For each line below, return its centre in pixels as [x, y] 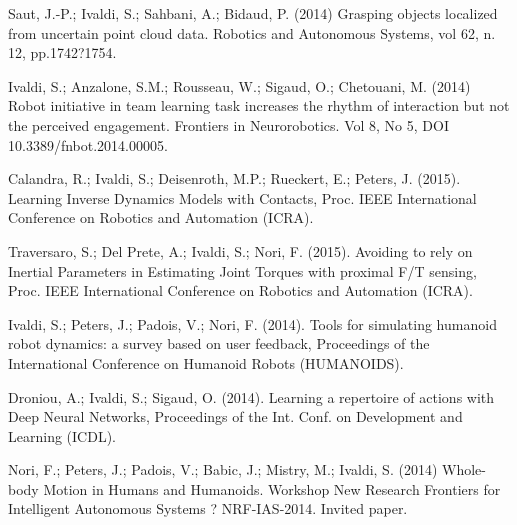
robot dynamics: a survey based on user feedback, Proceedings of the [219, 343]
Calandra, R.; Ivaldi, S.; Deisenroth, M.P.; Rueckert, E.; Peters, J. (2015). [234, 178]
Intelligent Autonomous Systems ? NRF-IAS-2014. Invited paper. [208, 508]
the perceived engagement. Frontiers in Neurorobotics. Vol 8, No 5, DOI [228, 124]
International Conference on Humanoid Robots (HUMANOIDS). [206, 362]
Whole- [463, 469]
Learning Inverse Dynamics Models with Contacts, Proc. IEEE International [242, 197]
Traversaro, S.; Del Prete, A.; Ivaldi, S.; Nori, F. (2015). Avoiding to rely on [240, 250]
